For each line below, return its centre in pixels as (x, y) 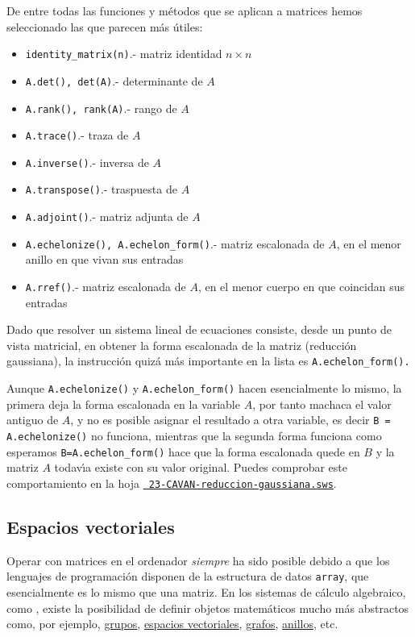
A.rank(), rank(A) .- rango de (101, 108)
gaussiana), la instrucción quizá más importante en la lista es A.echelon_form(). (208, 361)
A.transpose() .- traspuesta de (101, 189)
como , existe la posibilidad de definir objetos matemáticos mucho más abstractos (208, 608)
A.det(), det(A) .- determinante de (114, 80)
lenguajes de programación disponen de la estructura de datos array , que (188, 576)
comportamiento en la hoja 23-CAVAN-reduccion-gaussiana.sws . (172, 483)
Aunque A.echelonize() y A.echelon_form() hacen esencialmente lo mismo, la (204, 388)
